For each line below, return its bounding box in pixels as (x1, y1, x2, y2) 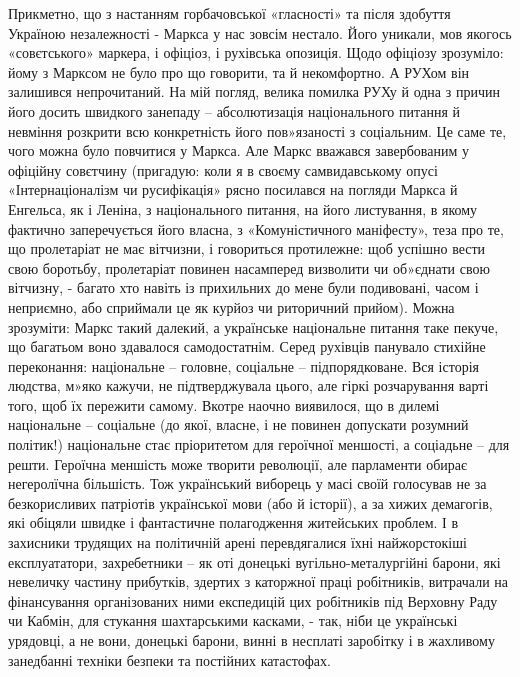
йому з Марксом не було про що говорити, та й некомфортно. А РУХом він (8, 61, 470, 82)
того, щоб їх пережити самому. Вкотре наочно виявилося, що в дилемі (8, 394, 440, 415)
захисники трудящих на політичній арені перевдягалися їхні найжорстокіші (8, 532, 467, 553)
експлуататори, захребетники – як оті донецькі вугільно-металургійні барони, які (8, 551, 501, 572)
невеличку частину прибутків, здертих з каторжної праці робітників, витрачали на (8, 571, 508, 592)
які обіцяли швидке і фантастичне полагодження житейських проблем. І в (8, 512, 459, 533)
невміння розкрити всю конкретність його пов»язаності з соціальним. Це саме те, (8, 120, 507, 141)
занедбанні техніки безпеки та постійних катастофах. (8, 649, 331, 670)
